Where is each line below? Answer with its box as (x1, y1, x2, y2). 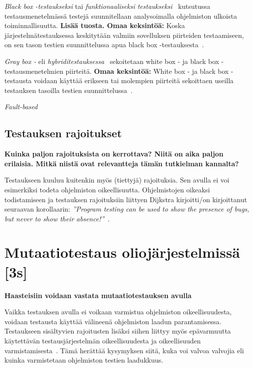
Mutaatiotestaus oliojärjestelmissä (4, 242, 240, 262)
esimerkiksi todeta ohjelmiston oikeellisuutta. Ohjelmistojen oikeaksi (4, 184, 210, 194)
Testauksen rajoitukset (4, 125, 122, 141)
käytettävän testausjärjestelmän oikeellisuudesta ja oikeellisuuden (4, 335, 201, 345)
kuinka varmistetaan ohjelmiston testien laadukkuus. (4, 355, 164, 365)
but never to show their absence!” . (4, 213, 110, 223)
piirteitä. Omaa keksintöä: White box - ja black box (65, 65, 229, 76)
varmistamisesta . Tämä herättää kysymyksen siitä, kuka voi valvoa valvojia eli (4, 345, 244, 355)
